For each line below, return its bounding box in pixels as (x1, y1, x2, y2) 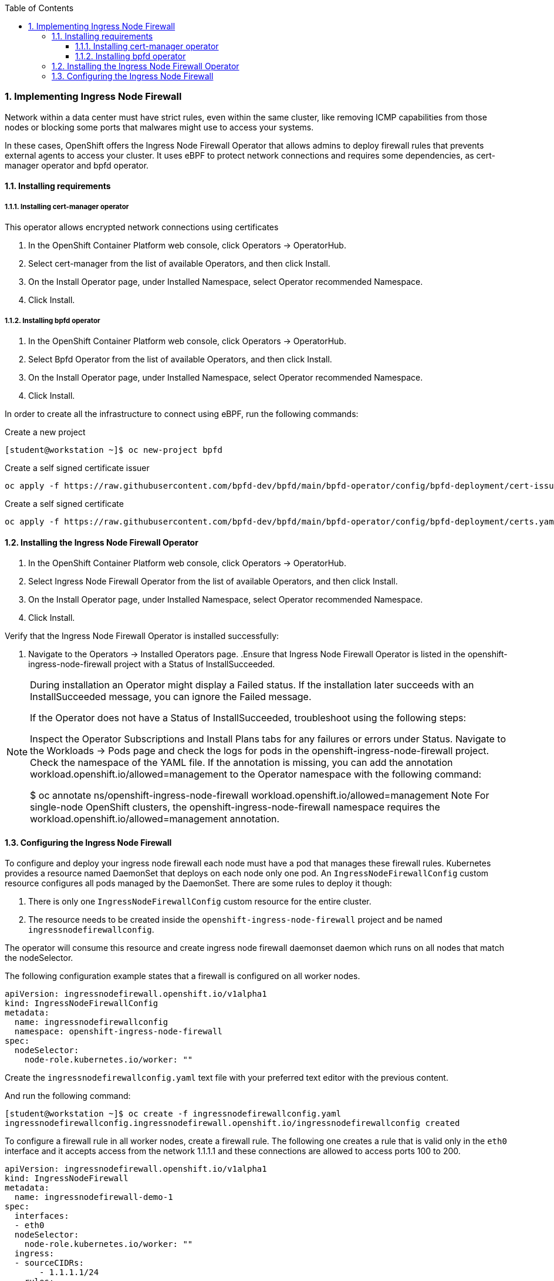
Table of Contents (5, 3, 74, 13)
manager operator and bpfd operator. (5, 160, 149, 170)
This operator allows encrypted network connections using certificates (5, 222, 279, 233)
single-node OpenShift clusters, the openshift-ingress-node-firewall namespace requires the (30, 801, 440, 813)
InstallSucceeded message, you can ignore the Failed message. (30, 691, 312, 703)
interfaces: (14, 1211, 69, 1221)
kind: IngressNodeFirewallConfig (5, 998, 158, 1008)
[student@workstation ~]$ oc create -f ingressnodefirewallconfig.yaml (5, 1109, 342, 1119)
